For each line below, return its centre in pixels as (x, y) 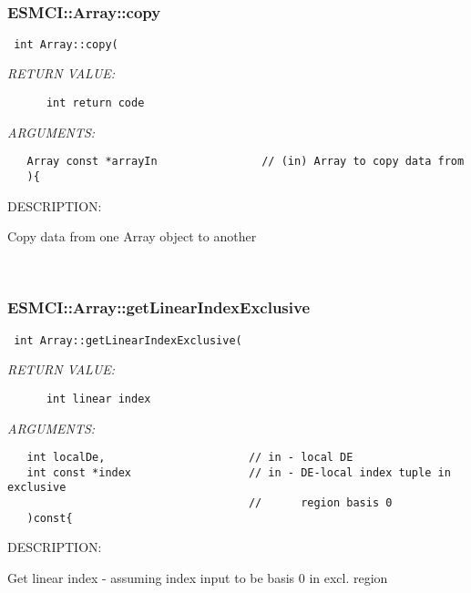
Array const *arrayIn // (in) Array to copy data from (246, 162)
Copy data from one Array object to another (132, 236)
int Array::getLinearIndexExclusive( (128, 340)
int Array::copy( (66, 44)
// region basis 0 (320, 503)
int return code (95, 103)
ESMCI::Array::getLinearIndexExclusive (159, 307)
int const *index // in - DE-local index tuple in (239, 472)
